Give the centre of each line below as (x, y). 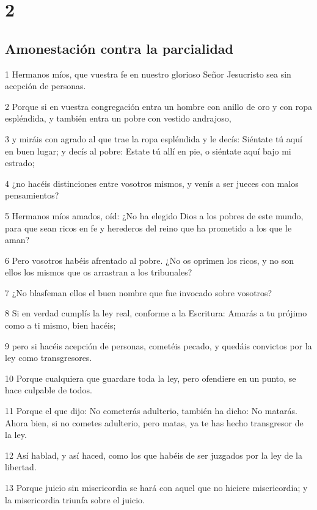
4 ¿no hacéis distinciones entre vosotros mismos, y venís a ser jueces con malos (152, 183)
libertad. (21, 467)
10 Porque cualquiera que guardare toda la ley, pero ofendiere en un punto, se (151, 378)
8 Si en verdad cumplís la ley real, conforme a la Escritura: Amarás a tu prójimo (156, 313)
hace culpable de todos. (49, 390)
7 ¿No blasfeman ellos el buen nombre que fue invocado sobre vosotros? (139, 292)
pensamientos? (32, 195)
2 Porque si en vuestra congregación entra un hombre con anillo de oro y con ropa (159, 106)
